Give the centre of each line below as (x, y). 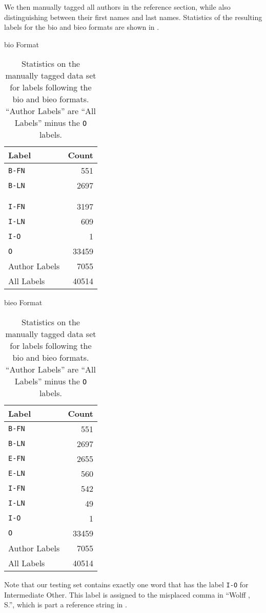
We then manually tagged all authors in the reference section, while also (117, 7)
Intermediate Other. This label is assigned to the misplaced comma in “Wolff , (127, 594)
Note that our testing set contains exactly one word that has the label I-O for (126, 584)
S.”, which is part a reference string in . (66, 605)
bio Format (22, 44)
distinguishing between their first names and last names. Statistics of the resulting (133, 17)
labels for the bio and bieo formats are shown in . (82, 27)
